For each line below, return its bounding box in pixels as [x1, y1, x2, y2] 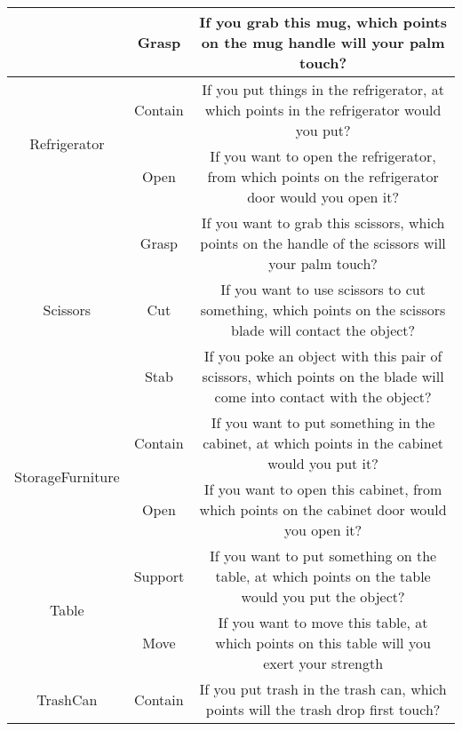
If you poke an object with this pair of [203, 346, 442, 366]
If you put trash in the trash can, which [199, 679, 447, 699]
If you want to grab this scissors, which [201, 212, 445, 233]
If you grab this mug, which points [199, 12, 447, 32]
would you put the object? [241, 586, 405, 607]
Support [133, 566, 185, 586]
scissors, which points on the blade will [202, 366, 444, 386]
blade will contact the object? [231, 320, 416, 340]
